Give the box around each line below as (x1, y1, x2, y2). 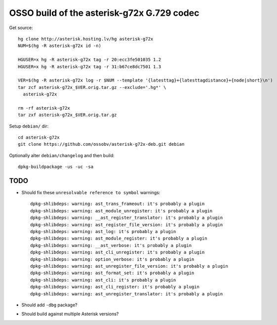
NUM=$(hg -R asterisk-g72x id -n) (18, 43, 101, 49)
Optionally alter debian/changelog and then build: (9, 152, 115, 158)
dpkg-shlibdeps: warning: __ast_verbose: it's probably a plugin (30, 243, 192, 248)
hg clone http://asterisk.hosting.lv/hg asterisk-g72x (18, 36, 154, 41)
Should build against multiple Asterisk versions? (21, 311, 119, 317)
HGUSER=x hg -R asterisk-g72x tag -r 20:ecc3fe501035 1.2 (18, 57, 161, 63)
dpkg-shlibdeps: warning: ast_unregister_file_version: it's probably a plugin (30, 263, 228, 269)
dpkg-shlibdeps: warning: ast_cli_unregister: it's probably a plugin (30, 249, 205, 255)
